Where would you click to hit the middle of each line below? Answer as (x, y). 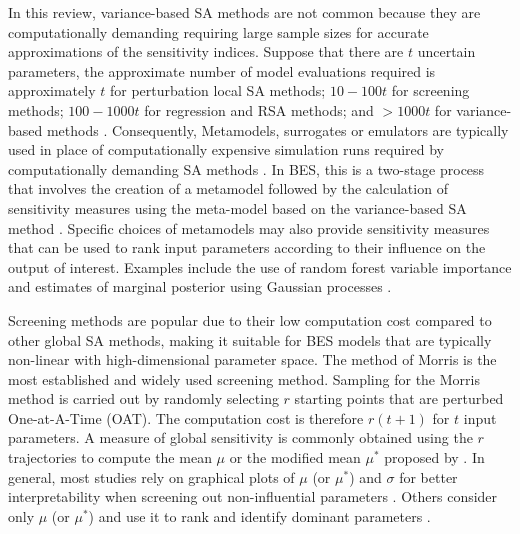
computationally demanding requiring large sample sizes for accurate (218, 31)
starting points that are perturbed (399, 398)
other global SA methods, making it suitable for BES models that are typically (250, 339)
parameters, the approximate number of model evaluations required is (222, 70)
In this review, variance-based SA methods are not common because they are (244, 12)
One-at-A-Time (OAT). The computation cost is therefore (186, 417)
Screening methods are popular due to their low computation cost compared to (250, 319)
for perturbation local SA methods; (217, 90)
